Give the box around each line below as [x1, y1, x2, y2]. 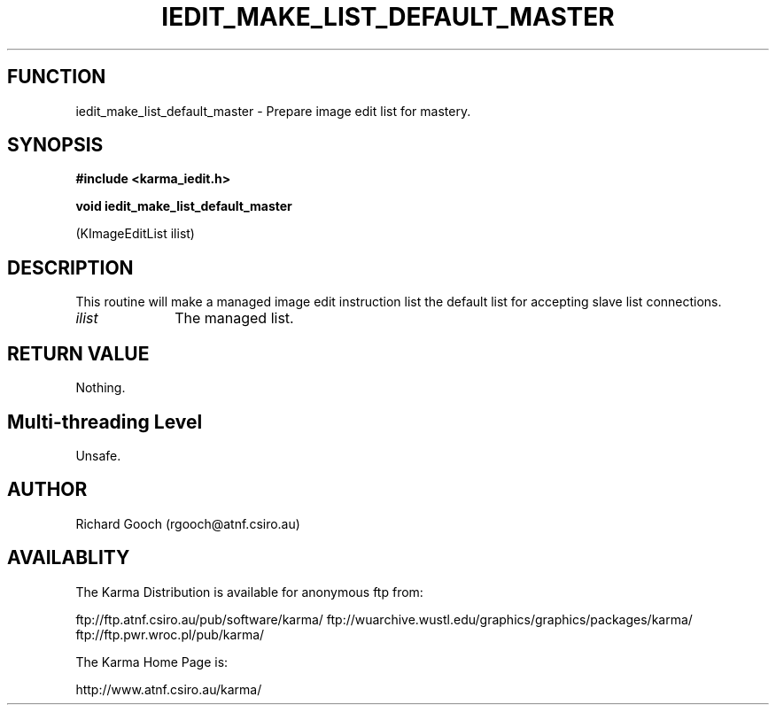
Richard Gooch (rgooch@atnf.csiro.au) [75, 515, 300, 531]
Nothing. [75, 380, 126, 396]
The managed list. [175, 309, 294, 328]
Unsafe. [75, 447, 121, 463]
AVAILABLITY [7, 546, 130, 569]
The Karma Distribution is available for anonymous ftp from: [75, 584, 423, 600]
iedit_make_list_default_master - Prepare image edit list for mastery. [75, 103, 471, 119]
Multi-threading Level [7, 410, 203, 433]
